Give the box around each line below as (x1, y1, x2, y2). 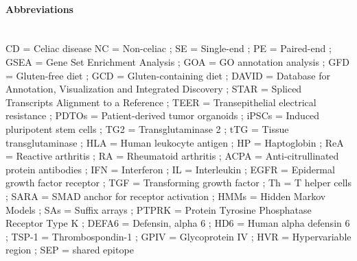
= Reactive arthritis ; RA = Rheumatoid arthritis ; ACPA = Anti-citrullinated (5, 149, 339, 163)
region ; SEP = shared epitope (5, 243, 134, 257)
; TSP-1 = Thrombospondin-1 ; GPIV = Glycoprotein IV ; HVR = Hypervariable (5, 229, 352, 243)
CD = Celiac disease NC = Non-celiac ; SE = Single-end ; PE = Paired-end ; (5, 41, 332, 55)
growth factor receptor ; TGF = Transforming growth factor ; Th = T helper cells (5, 175, 352, 190)
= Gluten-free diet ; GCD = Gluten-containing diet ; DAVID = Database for (5, 68, 330, 82)
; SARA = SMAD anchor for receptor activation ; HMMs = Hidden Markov (5, 188, 326, 203)
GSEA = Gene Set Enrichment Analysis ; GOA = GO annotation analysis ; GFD (5, 54, 349, 69)
